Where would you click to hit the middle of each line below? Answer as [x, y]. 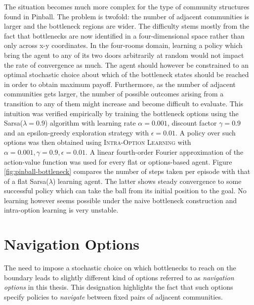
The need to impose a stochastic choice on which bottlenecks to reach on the [120, 268]
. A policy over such [206, 132]
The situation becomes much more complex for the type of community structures [127, 6]
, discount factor [192, 123]
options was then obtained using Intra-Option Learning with [98, 142]
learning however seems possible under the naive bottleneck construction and [121, 200]
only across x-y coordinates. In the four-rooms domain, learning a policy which [123, 45]
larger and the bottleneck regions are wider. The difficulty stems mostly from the [127, 26]
